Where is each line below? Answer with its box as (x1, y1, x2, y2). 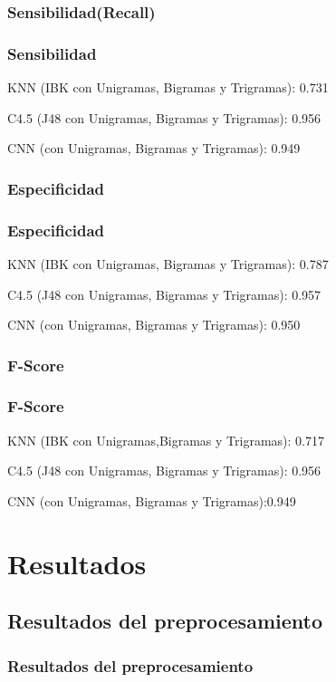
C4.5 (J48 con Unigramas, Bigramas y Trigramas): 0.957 (7, 284, 322, 303)
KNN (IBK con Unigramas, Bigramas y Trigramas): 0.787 (7, 254, 329, 273)
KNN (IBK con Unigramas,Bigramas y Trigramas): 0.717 (7, 430, 324, 449)
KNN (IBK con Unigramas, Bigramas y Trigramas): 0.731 (7, 78, 329, 97)
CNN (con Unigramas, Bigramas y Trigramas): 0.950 (7, 315, 301, 334)
